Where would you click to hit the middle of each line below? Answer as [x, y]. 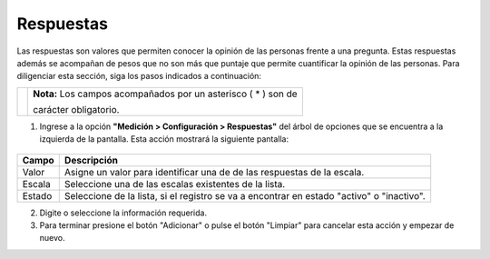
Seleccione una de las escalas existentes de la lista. [175, 184]
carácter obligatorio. [76, 109]
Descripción [91, 160]
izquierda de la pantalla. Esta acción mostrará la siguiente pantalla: [164, 139]
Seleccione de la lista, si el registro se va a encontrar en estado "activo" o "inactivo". [245, 195]
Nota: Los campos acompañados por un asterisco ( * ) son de [166, 94]
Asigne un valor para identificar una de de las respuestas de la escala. [214, 172]
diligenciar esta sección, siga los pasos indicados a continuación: [139, 76]
